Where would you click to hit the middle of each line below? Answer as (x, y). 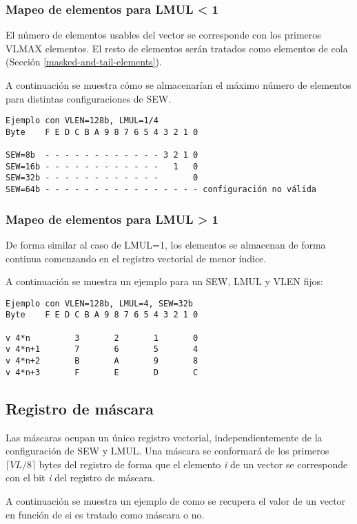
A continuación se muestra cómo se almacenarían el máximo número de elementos (178, 85)
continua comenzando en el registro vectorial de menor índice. (136, 258)
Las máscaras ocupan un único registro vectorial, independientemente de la (164, 437)
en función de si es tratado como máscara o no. (105, 514)
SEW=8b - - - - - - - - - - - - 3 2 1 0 (102, 155)
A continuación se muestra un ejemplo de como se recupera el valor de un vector (176, 500)
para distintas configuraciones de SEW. (89, 98)
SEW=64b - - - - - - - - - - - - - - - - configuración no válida (161, 190)
